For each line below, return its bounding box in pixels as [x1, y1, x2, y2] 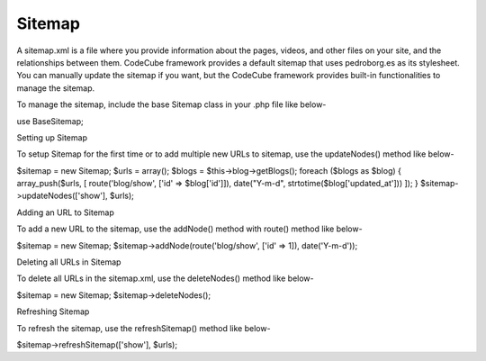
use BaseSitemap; [16, 115, 85, 126]
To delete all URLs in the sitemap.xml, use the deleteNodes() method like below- [16, 273, 314, 284]
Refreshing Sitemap [16, 306, 90, 317]
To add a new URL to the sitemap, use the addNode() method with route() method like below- [16, 223, 364, 234]
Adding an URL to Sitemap [16, 207, 114, 218]
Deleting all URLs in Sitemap [16, 257, 121, 267]
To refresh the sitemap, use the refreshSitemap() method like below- [16, 322, 271, 333]
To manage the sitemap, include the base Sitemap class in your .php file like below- [16, 99, 327, 110]
